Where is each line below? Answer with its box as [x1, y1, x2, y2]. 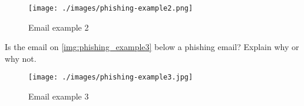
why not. [5, 52, 37, 64]
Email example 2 [28, 21, 89, 33]
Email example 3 [28, 90, 89, 102]
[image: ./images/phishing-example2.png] [28, 4, 193, 12]
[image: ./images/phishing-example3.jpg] [28, 73, 193, 82]
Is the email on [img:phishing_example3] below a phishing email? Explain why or [5, 41, 299, 53]
